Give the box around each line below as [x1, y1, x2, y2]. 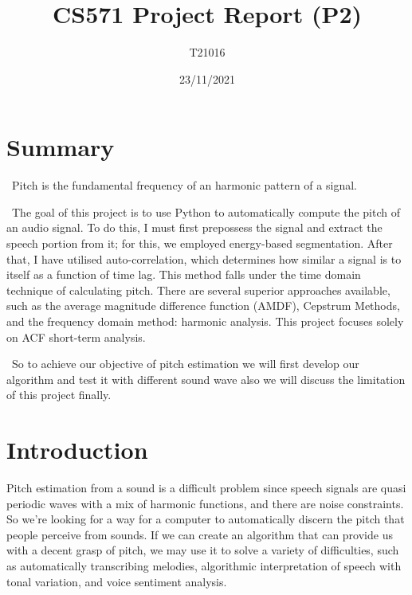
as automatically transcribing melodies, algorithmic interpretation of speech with [6, 558, 402, 574]
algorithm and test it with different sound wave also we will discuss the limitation [6, 370, 406, 387]
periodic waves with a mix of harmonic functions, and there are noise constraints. [6, 495, 404, 511]
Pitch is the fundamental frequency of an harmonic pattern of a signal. [11, 177, 357, 194]
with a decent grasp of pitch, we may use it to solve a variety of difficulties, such [6, 542, 399, 558]
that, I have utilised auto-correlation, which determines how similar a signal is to [6, 250, 402, 267]
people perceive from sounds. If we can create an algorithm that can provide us [6, 526, 393, 542]
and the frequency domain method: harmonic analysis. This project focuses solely [6, 313, 404, 329]
